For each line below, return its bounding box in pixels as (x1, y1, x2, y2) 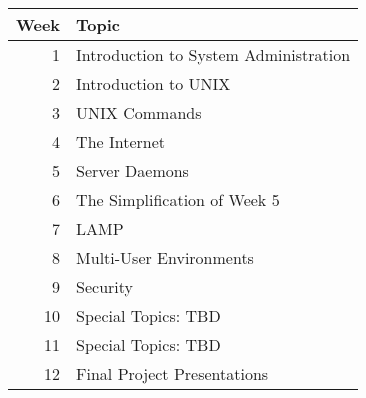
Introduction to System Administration (76, 43, 351, 66)
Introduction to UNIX (76, 72, 231, 95)
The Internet (76, 130, 166, 153)
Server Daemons (76, 159, 189, 182)
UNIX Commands (76, 101, 202, 124)
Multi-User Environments (76, 246, 254, 269)
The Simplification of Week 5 (76, 188, 280, 211)
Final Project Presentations (76, 362, 269, 385)
